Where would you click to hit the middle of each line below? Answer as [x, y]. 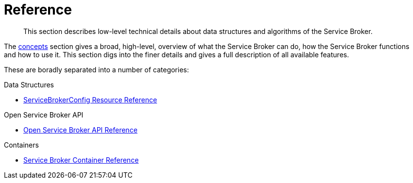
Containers [21, 145]
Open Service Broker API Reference [80, 130]
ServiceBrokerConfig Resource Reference [90, 100]
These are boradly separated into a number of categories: [96, 69]
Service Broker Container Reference [81, 160]
